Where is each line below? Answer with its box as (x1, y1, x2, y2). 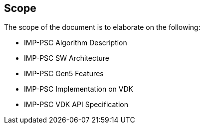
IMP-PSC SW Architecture (24, 54, 109, 63)
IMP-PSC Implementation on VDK (24, 85, 133, 94)
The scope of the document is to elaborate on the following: (4, 23, 201, 32)
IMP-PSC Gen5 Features (24, 69, 104, 78)
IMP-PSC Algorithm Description (24, 38, 127, 47)
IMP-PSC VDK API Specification (24, 100, 128, 109)
